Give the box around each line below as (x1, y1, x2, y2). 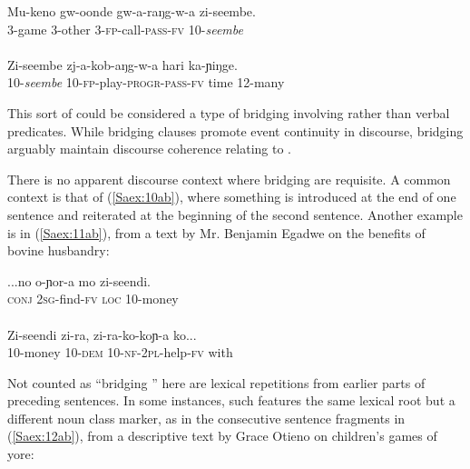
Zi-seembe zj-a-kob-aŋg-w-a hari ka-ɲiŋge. (7, 55, 238, 74)
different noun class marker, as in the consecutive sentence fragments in (7, 408, 406, 427)
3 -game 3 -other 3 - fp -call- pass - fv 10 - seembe (7, 19, 243, 38)
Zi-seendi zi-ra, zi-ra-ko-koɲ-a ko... (7, 324, 197, 344)
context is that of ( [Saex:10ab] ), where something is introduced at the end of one (7, 187, 456, 206)
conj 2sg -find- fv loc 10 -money (7, 289, 179, 308)
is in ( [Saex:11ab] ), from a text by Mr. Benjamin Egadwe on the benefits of (7, 223, 426, 242)
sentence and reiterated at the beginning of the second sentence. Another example (7, 205, 463, 224)
